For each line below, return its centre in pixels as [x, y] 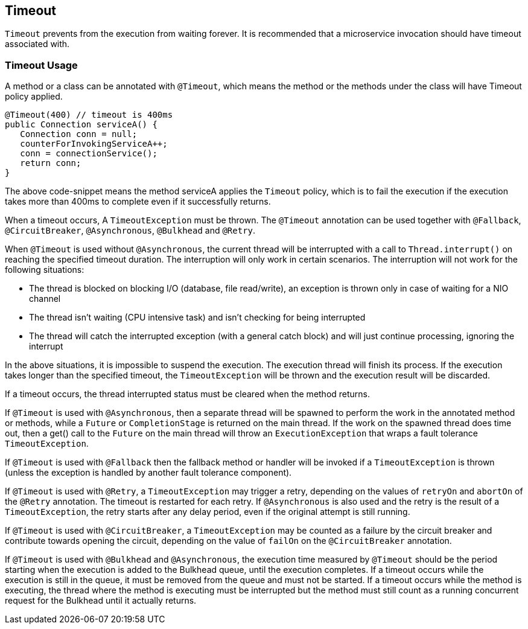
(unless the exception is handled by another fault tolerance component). [148, 473]
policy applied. [34, 97]
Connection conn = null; [79, 134]
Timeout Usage [41, 65]
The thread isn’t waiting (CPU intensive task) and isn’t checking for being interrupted [197, 318]
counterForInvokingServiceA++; [94, 144]
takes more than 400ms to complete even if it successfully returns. [138, 202]
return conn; [51, 163]
